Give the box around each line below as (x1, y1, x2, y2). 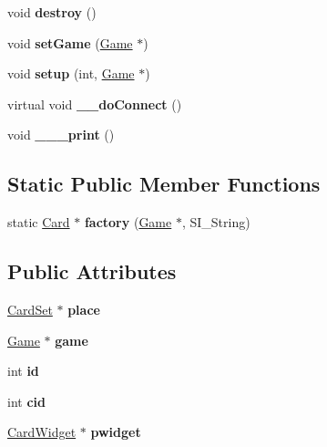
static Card (7, 213, 70, 232)
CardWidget (7, 422, 77, 442)
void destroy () (7, 3, 97, 21)
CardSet (7, 299, 53, 318)
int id (7, 361, 39, 380)
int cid (7, 391, 46, 411)
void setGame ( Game (7, 33, 133, 52)
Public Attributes (7, 257, 177, 286)
